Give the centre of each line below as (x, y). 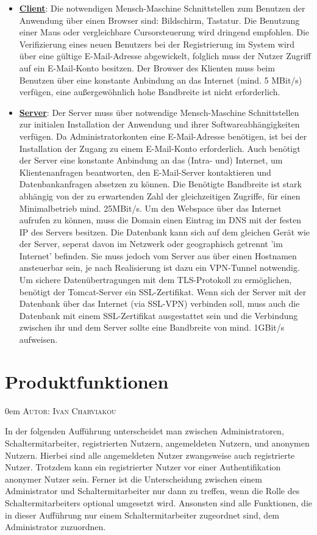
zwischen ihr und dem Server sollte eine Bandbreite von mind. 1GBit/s (152, 327)
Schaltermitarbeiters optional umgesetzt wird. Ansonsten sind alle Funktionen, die (158, 502)
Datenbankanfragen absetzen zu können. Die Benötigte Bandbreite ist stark (160, 184)
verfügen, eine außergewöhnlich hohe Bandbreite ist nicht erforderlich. (150, 92)
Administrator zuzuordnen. (55, 527)
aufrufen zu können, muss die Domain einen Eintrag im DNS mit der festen (160, 220)
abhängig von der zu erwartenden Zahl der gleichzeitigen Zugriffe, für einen (160, 196)
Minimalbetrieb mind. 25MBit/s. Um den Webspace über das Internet (150, 208)
